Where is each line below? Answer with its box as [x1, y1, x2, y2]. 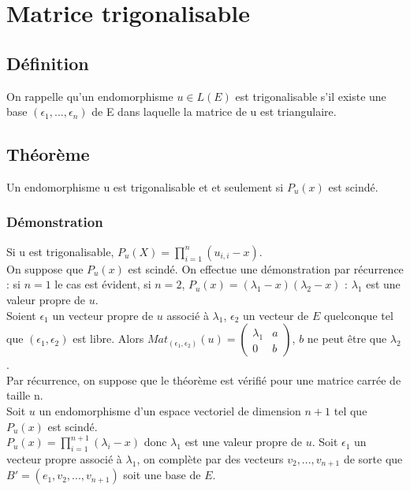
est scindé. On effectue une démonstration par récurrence [128, 260, 404, 277]
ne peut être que [307, 330, 387, 347]
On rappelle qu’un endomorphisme [6, 87, 173, 104]
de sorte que [343, 450, 403, 467]
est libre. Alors [73, 330, 144, 347]
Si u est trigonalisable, [6, 243, 114, 259]
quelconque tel [323, 307, 393, 323]
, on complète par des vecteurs [136, 450, 284, 467]
